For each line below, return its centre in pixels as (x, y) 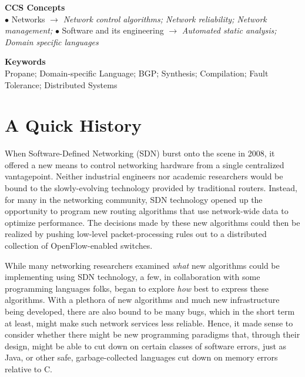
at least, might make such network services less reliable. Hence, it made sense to (149, 323)
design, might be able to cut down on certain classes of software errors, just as (146, 346)
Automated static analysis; (229, 30)
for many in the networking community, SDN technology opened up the (134, 199)
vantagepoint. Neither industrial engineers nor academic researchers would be (144, 176)
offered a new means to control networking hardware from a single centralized (145, 164)
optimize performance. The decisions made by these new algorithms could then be (152, 222)
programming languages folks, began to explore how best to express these (137, 288)
